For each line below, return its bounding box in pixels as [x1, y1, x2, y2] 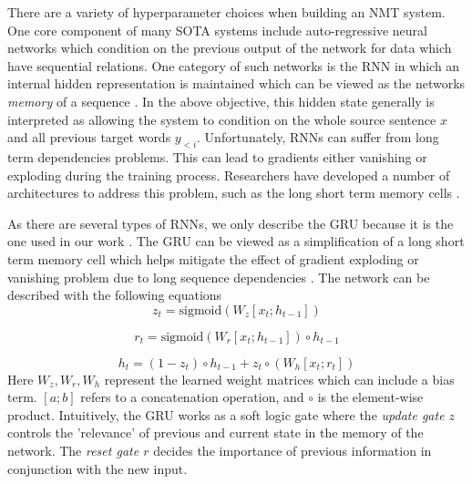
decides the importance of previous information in [153, 441, 432, 460]
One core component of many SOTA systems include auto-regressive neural [7, 20, 427, 39]
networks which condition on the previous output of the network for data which [7, 38, 452, 57]
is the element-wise [317, 387, 424, 407]
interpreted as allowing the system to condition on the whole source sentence [7, 109, 436, 129]
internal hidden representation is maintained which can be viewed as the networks [7, 74, 466, 93]
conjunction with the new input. [7, 458, 188, 478]
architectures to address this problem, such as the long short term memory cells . [7, 183, 460, 202]
